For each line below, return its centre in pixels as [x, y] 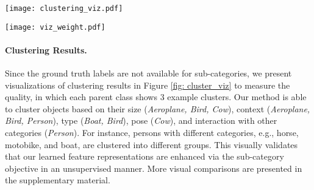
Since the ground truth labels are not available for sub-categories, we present [148, 73]
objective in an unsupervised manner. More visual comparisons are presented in [154, 168]
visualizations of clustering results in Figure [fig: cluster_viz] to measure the [148, 85]
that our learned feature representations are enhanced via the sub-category [145, 156]
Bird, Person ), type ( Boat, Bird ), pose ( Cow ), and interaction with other [141, 120]
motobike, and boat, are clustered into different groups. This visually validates [152, 144]
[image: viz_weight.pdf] [55, 27]
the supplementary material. [58, 180]
